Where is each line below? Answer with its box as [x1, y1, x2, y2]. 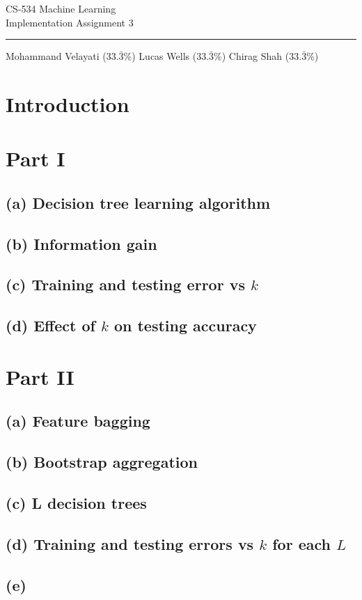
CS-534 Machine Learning [6, 1, 116, 15]
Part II [6, 362, 74, 390]
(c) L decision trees [6, 491, 147, 513]
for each [272, 532, 331, 554]
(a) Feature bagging [6, 410, 150, 432]
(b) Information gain [6, 232, 157, 254]
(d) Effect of [6, 315, 95, 336]
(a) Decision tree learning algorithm [6, 191, 271, 213]
